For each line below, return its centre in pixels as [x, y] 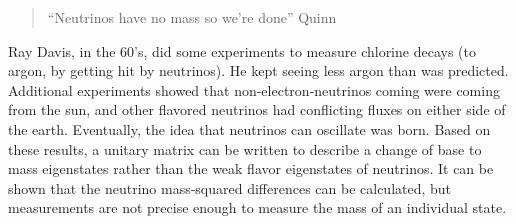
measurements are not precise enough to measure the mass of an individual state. [257, 207]
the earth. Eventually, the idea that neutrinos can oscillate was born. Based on [249, 128]
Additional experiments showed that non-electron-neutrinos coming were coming [254, 89]
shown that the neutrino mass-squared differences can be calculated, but [230, 187]
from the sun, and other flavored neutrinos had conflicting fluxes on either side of [257, 109]
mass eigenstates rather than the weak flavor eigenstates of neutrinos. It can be [251, 168]
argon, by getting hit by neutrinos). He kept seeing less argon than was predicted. [258, 70]
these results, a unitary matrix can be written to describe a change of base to [245, 148]
